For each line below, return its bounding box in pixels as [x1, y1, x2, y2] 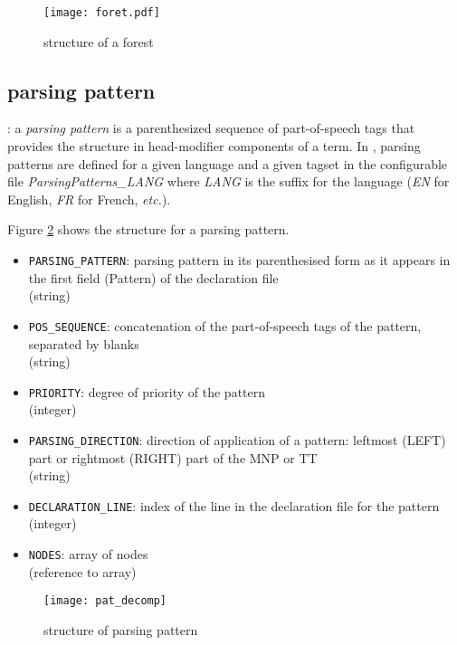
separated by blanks [28, 334, 139, 353]
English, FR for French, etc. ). [7, 189, 171, 208]
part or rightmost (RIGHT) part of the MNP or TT [28, 448, 318, 467]
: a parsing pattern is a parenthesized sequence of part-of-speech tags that [7, 119, 415, 138]
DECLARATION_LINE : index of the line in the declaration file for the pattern [28, 496, 440, 515]
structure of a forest [43, 32, 154, 51]
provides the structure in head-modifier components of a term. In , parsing [7, 137, 421, 156]
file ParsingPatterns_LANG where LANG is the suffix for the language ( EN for [7, 172, 450, 191]
